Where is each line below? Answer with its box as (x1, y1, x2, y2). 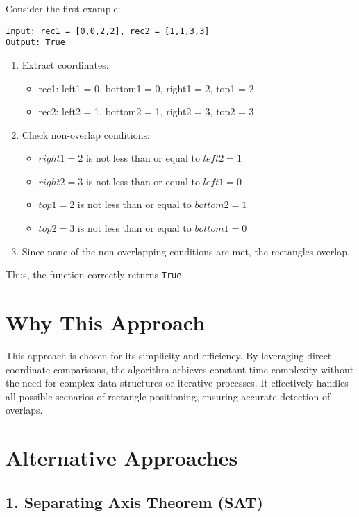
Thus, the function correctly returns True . (6, 267, 185, 282)
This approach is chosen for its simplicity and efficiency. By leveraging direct (6, 348, 332, 363)
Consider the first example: (6, 1, 121, 15)
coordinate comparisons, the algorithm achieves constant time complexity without (6, 362, 354, 376)
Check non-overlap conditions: (22, 127, 150, 142)
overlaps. (6, 402, 43, 417)
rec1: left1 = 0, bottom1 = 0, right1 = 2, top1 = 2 (38, 80, 254, 95)
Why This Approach (6, 308, 206, 337)
